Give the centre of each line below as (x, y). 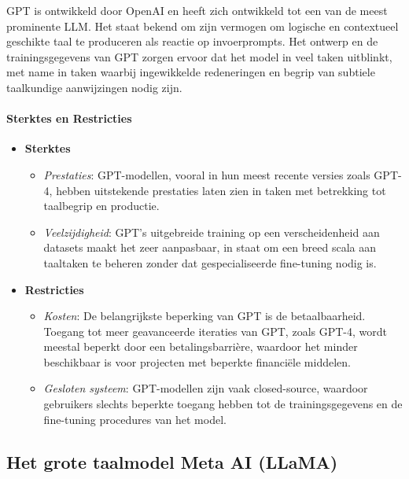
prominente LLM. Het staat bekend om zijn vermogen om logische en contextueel (203, 26)
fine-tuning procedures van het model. (135, 419)
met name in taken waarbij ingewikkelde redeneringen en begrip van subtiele (191, 72)
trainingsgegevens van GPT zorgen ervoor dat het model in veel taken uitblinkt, (199, 56)
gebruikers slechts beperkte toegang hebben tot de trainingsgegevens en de (223, 404)
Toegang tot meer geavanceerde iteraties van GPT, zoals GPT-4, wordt (215, 331)
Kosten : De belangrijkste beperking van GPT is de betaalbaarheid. (204, 316)
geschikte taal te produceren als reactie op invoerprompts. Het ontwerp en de (192, 41)
